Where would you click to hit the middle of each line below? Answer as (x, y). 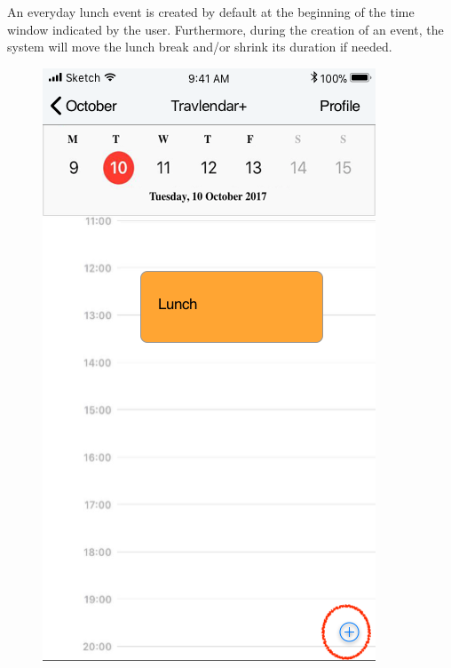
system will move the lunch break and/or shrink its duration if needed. (200, 47)
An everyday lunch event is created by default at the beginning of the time (211, 12)
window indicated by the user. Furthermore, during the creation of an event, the (225, 29)
